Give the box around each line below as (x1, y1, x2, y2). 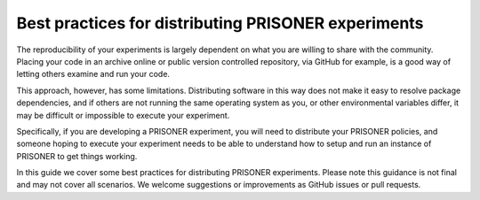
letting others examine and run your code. (16, 69, 171, 80)
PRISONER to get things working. (16, 150, 138, 161)
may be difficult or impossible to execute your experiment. (16, 110, 230, 120)
